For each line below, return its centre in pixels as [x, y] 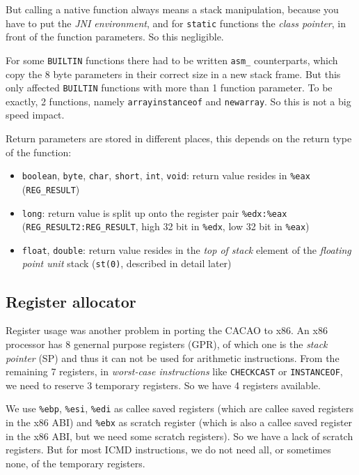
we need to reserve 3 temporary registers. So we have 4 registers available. [163, 385]
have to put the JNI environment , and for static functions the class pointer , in [176, 23]
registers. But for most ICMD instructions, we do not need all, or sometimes [168, 450]
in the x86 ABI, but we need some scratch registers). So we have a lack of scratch [179, 436]
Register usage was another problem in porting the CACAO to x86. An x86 [167, 330]
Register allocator [71, 301]
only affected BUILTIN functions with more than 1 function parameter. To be [169, 88]
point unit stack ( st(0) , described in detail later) [127, 263]
